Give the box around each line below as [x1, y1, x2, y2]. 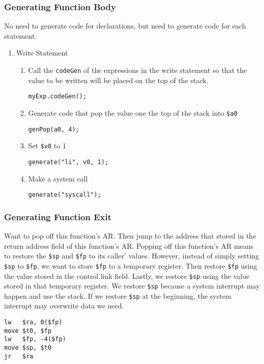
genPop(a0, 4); [28, 125, 79, 133]
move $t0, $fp [4, 327, 52, 334]
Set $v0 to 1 [28, 140, 66, 151]
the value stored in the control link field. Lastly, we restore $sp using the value [4, 270, 250, 281]
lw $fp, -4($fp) [4, 335, 66, 343]
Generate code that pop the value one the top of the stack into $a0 [28, 107, 238, 118]
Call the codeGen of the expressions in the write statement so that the [28, 65, 247, 75]
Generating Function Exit [4, 210, 112, 223]
